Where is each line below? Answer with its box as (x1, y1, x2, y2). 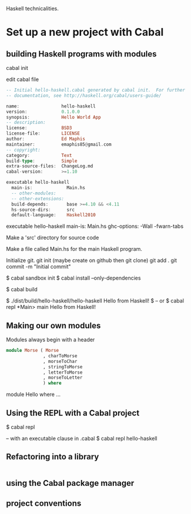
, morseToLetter (43, 375, 83, 381)
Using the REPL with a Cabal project (6, 408, 140, 418)
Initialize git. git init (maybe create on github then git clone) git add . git (6, 257, 177, 264)
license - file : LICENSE (6, 130, 81, 137)
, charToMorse (43, 352, 78, 359)
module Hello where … (6, 391, 61, 398)
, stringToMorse (43, 364, 83, 369)
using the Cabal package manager (6, 478, 135, 488)
